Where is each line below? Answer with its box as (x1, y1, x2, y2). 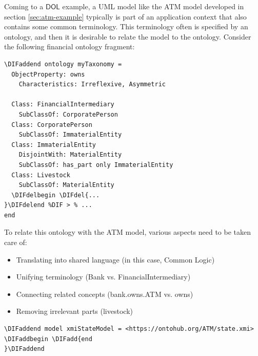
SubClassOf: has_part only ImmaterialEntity (18, 161, 173, 168)
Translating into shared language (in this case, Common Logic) (16, 254, 215, 265)
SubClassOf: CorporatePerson (18, 110, 118, 118)
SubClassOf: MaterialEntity (18, 181, 114, 189)
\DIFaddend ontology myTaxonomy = (4, 60, 122, 68)
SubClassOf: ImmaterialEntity (18, 131, 122, 139)
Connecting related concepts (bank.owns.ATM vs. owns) (16, 288, 193, 299)
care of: (4, 237, 27, 248)
